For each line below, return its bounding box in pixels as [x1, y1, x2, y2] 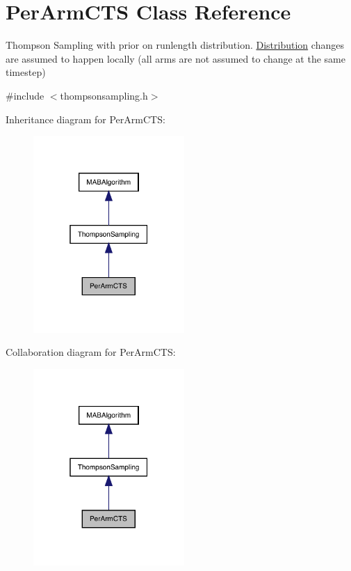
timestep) [6, 65, 46, 79]
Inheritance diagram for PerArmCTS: [6, 111, 165, 126]
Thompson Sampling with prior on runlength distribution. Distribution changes [6, 38, 344, 52]
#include [6, 88, 44, 102]
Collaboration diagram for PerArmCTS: [6, 345, 176, 359]
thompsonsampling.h [60, 88, 148, 102]
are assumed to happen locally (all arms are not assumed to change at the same [6, 51, 345, 65]
